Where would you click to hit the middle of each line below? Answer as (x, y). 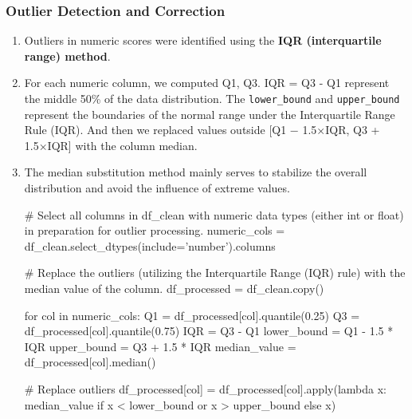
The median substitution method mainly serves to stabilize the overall (196, 172)
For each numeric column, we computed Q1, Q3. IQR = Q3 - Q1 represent (207, 83)
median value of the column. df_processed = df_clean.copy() (174, 288)
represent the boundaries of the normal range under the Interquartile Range (210, 114)
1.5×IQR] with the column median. (111, 145)
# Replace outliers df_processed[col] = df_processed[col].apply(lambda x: (205, 388)
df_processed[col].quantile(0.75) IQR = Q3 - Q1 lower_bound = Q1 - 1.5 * (209, 331)
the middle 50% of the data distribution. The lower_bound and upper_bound (212, 98)
